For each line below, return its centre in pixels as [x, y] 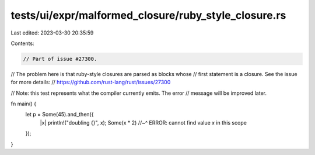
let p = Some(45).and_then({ [60, 115]
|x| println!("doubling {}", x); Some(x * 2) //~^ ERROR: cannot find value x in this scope [143, 122]
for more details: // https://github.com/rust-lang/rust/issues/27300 [91, 82]
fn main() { [24, 104]
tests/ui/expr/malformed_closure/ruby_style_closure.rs [148, 15]
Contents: [22, 43]
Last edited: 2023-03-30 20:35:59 [52, 33]
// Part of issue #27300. [60, 59]
